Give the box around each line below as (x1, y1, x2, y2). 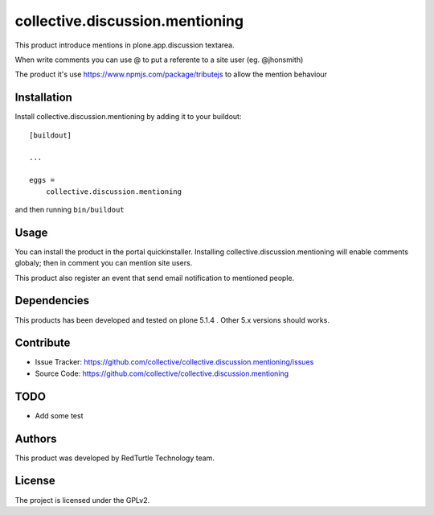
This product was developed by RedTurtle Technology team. (14, 453, 215, 463)
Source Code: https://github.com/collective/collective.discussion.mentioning (35, 369, 289, 378)
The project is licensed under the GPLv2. (14, 495, 150, 505)
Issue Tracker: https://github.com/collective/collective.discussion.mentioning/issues (35, 357, 314, 367)
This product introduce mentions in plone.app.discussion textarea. (14, 40, 235, 50)
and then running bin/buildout (14, 204, 125, 214)
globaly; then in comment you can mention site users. (14, 258, 193, 268)
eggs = (29, 175, 55, 185)
